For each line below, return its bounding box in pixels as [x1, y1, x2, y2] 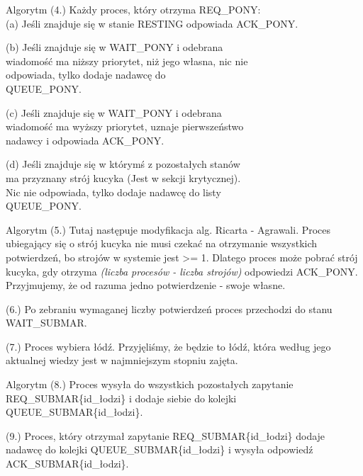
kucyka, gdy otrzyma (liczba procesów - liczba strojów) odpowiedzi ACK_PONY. [6, 263, 358, 278]
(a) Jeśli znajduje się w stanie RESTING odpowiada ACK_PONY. [6, 16, 298, 30]
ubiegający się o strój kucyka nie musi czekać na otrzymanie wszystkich [6, 236, 318, 251]
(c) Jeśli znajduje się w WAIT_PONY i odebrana [6, 105, 222, 120]
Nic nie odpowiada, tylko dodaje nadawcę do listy [6, 184, 221, 199]
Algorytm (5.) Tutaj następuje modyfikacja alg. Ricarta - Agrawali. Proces [6, 222, 331, 237]
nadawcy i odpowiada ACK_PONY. [6, 132, 164, 147]
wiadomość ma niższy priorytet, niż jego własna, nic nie [6, 53, 248, 68]
